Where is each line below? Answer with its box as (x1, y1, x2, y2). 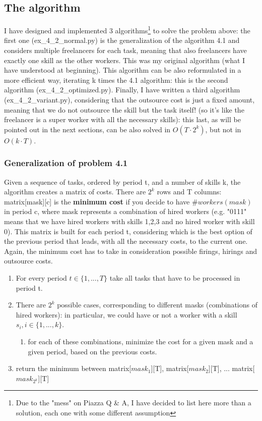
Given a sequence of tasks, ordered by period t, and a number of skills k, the (4, 176, 241, 187)
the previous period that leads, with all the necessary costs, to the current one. (4, 236, 248, 246)
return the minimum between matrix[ (16, 363, 132, 374)
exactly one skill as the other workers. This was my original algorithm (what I (4, 55, 245, 65)
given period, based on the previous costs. (28, 346, 157, 356)
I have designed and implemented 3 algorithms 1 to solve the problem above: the (4, 24, 250, 35)
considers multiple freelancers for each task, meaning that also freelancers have (4, 45, 247, 56)
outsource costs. (4, 255, 53, 266)
